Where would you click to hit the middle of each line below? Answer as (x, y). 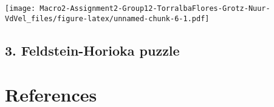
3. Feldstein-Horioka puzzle (92, 50)
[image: (20, 8)
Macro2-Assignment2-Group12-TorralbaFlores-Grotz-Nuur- (155, 8)
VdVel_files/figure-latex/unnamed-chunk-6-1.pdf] (107, 18)
